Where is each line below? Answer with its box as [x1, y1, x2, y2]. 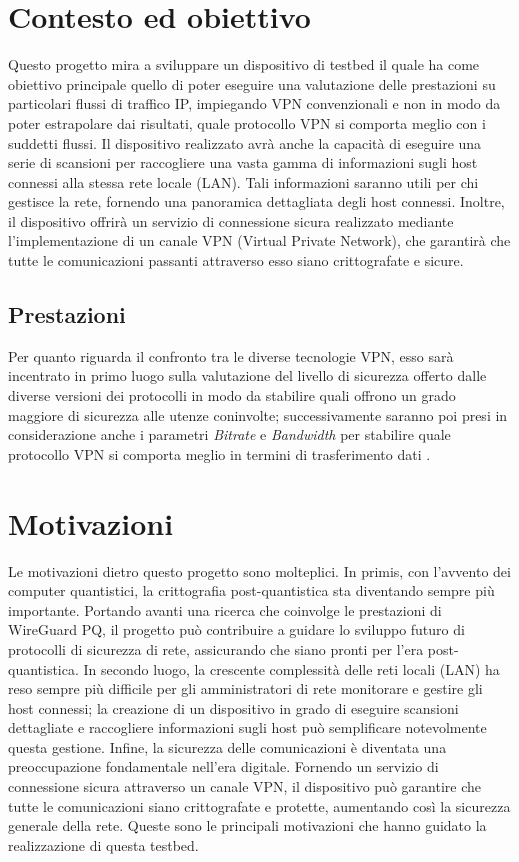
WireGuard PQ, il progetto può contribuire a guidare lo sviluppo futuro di [8, 619, 465, 640]
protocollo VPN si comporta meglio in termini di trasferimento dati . [8, 443, 431, 464]
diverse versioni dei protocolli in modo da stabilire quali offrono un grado [8, 385, 456, 406]
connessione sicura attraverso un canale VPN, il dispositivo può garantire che [8, 776, 481, 797]
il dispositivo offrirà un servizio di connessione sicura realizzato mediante [8, 210, 454, 231]
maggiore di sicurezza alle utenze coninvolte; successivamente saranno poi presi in [8, 404, 508, 425]
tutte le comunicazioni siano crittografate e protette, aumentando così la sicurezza [8, 795, 511, 816]
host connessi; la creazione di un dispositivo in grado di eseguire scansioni [8, 697, 459, 718]
